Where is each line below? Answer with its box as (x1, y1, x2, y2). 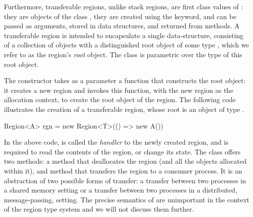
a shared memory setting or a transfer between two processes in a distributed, (4, 185, 237, 195)
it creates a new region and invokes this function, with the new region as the (4, 85, 233, 95)
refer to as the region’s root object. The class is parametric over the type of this (4, 49, 242, 59)
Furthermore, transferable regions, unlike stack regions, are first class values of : (4, 1, 243, 11)
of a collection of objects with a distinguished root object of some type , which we (4, 40, 249, 50)
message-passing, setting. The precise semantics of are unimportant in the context (4, 194, 250, 204)
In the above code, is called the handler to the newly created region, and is (4, 137, 229, 147)
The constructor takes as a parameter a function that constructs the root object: (4, 75, 246, 86)
